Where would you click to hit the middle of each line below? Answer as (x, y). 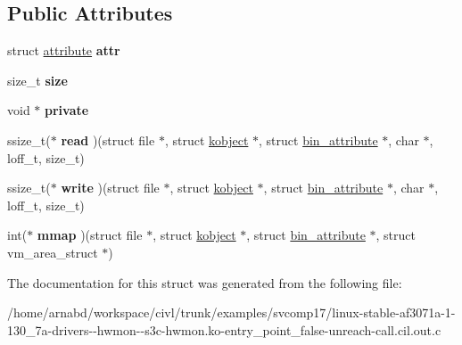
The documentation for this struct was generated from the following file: (205, 282)
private (67, 110)
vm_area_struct (53, 252)
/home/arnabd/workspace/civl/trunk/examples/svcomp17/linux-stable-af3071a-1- (231, 312)
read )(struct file (108, 140)
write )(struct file (110, 188)
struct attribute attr (64, 50)
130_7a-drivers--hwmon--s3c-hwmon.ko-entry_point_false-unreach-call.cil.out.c (224, 329)
